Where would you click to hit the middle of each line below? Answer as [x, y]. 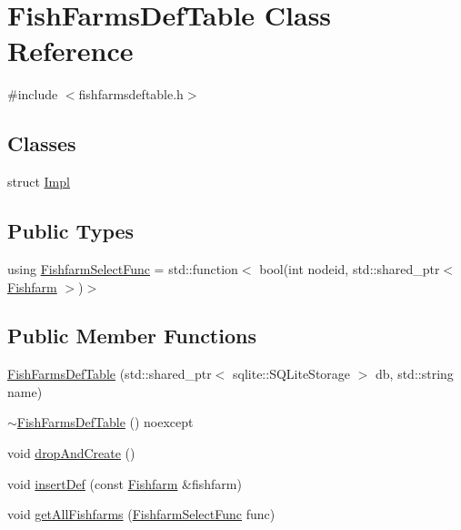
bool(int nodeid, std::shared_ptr [350, 268]
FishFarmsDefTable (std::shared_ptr [110, 374]
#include [33, 94]
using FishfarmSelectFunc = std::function [123, 268]
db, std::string [415, 374]
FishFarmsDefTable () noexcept [105, 422]
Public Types [71, 231]
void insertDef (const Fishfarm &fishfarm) [125, 483]
